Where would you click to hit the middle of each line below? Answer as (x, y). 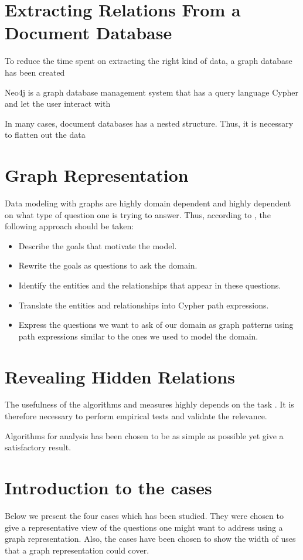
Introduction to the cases (108, 488)
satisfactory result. (38, 447)
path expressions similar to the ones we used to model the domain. (138, 336)
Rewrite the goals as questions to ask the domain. (108, 265)
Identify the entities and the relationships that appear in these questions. (150, 285)
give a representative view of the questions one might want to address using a (144, 527)
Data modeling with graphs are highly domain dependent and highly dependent (148, 203)
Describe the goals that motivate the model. (98, 245)
